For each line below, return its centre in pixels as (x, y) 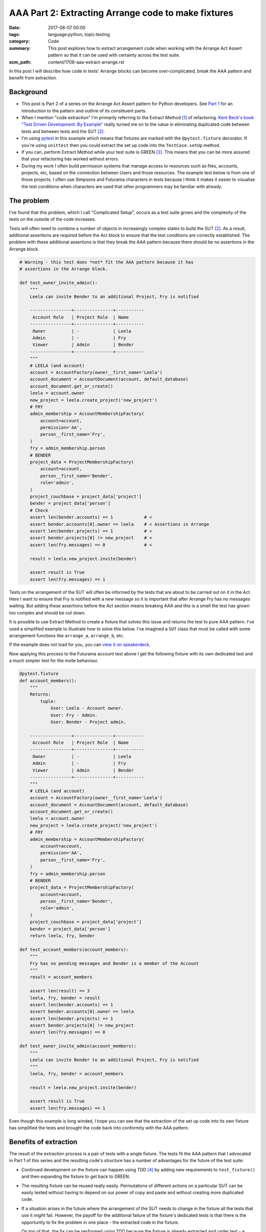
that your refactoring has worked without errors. (70, 159)
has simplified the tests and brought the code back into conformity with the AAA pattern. (99, 1128)
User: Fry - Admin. (74, 715)
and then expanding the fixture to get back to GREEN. (76, 1177)
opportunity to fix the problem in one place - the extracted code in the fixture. (100, 1222)
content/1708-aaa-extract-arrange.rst (86, 62)
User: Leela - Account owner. (87, 708)
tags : (15, 34)
